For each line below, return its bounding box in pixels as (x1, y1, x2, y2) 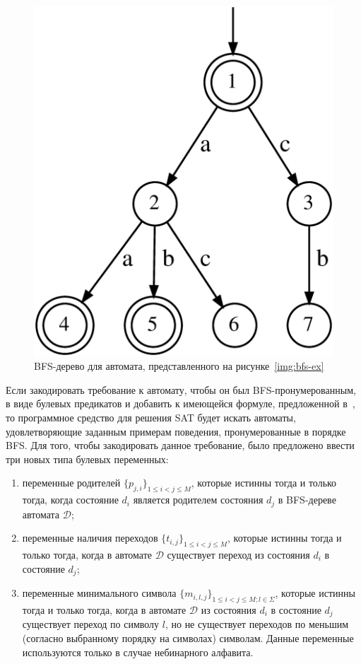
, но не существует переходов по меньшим (165, 617, 349, 631)
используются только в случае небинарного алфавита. (22, 644, 254, 659)
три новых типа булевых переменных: (6, 451, 169, 466)
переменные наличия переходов (22, 530, 158, 545)
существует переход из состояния (167, 547, 310, 562)
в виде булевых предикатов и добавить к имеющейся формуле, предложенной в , (6, 396, 355, 411)
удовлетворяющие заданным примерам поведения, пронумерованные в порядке (6, 424, 346, 438)
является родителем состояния (133, 492, 264, 507)
